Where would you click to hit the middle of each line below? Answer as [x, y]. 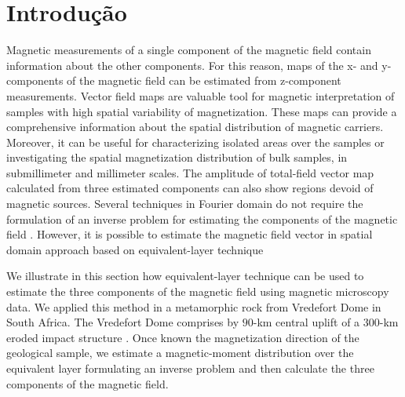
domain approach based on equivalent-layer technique [135, 249]
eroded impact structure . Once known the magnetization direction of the [183, 337]
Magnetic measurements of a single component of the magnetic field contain [189, 50]
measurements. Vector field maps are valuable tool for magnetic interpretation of [201, 95]
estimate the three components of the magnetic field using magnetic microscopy [198, 291]
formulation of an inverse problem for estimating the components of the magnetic [202, 219]
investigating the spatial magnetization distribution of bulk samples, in [177, 157]
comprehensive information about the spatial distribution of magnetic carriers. [195, 127]
